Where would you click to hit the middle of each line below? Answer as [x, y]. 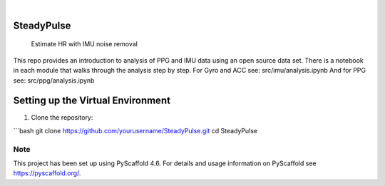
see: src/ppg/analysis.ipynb [54, 80]
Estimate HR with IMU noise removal [84, 44]
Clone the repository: [62, 118]
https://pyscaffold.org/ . [47, 173]
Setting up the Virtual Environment [92, 101]
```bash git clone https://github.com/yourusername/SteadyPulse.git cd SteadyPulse [135, 130]
